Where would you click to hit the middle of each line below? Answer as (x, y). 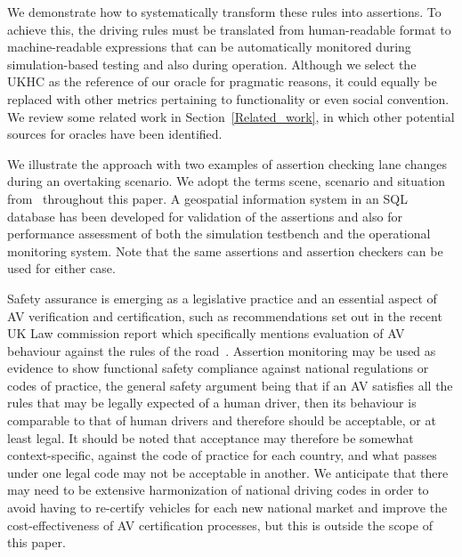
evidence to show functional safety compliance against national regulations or (218, 368)
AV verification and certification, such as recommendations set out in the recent (225, 315)
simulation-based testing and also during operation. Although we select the (212, 64)
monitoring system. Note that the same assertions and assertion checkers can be (225, 250)
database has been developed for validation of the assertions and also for (205, 216)
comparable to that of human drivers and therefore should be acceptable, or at (222, 420)
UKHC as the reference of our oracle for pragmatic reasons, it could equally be (222, 81)
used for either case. (61, 268)
